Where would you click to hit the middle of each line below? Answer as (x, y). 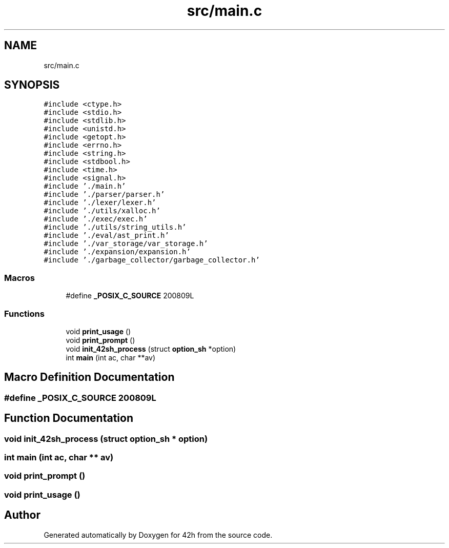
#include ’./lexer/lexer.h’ (100, 203)
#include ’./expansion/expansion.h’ (117, 252)
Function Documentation (69, 418)
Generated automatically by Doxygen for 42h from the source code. (158, 535)
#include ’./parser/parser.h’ (104, 195)
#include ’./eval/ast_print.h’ (106, 236)
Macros (19, 278)
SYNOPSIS (32, 85)
